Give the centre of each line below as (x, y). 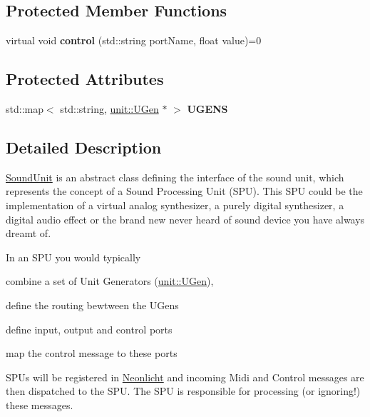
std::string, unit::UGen (109, 109)
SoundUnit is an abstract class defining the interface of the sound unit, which (175, 177)
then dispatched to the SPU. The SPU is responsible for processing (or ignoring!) (183, 391)
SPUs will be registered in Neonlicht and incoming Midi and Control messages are (185, 377)
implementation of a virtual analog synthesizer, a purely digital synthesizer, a (175, 205)
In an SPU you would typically (73, 257)
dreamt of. (29, 233)
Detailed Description (84, 147)
